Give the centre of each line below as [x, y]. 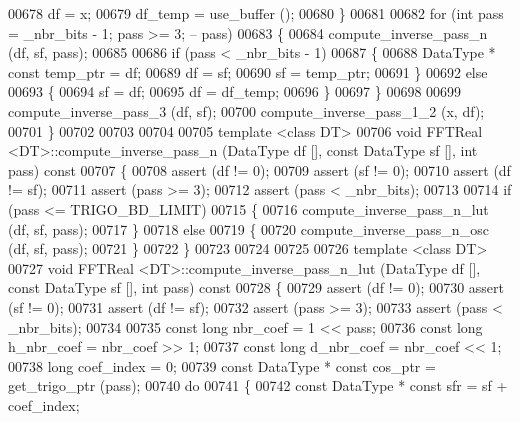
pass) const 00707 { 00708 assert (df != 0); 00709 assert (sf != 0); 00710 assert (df [259, 169]
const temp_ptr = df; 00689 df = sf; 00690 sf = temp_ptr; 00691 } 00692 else [248, 71]
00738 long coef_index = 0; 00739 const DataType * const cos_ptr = [222, 365]
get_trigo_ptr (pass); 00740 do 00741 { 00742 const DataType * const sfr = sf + [258, 385]
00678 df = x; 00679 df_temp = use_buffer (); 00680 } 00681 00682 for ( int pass [256, 13]
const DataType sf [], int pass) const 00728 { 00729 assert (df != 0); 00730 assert [256, 287]
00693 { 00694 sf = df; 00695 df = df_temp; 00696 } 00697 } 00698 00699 [235, 91]
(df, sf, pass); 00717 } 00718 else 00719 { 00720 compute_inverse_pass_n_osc [248, 228]
